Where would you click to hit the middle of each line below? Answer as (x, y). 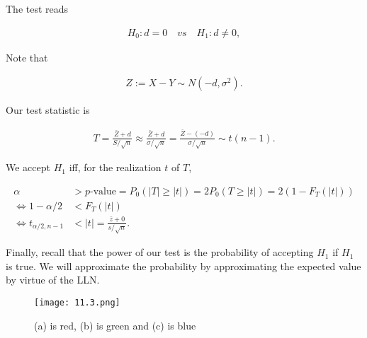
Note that (27, 57)
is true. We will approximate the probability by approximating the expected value (183, 266)
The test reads (37, 8)
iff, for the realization (115, 167)
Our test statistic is (48, 110)
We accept (28, 167)
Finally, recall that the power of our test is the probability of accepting (160, 252)
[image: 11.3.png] (77, 303)
